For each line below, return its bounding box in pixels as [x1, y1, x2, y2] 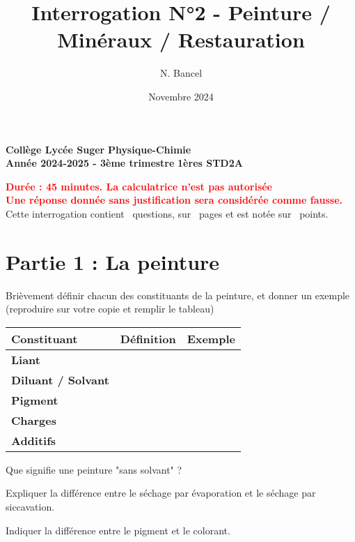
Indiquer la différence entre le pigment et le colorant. [6, 522, 230, 537]
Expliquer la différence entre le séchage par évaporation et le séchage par [6, 485, 316, 500]
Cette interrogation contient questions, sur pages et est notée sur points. [6, 206, 329, 220]
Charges [11, 412, 56, 428]
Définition [120, 330, 176, 347]
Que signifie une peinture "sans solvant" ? [6, 462, 182, 476]
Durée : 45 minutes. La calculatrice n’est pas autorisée [6, 179, 272, 193]
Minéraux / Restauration [57, 25, 305, 54]
